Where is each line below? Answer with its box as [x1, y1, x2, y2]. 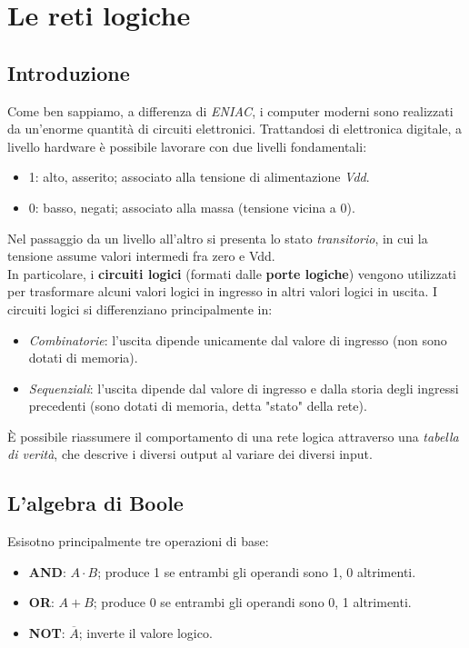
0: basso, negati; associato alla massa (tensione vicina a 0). [28, 197, 355, 216]
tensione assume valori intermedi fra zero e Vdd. [7, 246, 275, 265]
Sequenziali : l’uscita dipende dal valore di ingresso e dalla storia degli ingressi [28, 378, 459, 397]
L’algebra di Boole [7, 489, 184, 517]
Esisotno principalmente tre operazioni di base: [7, 532, 269, 551]
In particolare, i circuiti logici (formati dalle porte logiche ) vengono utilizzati [7, 264, 456, 283]
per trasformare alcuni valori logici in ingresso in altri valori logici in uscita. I [7, 282, 438, 301]
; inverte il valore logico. [78, 623, 213, 643]
